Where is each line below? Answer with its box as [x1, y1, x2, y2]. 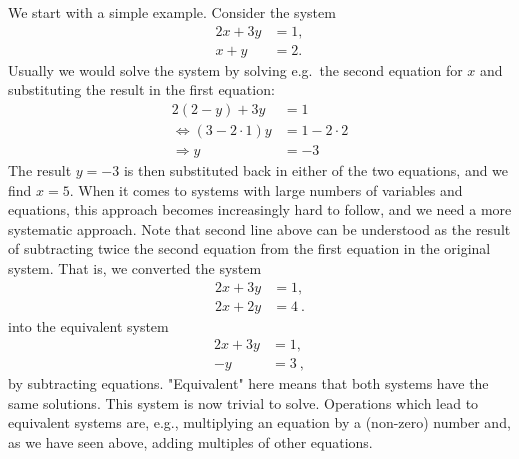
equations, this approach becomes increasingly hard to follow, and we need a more [8, 199, 512, 220]
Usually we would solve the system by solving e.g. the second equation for [8, 59, 463, 80]
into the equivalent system [8, 315, 169, 336]
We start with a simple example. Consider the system [8, 2, 336, 22]
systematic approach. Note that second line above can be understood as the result [8, 218, 511, 239]
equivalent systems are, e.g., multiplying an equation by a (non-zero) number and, [8, 412, 511, 433]
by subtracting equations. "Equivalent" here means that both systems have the [8, 373, 489, 394]
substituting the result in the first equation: [8, 79, 275, 100]
